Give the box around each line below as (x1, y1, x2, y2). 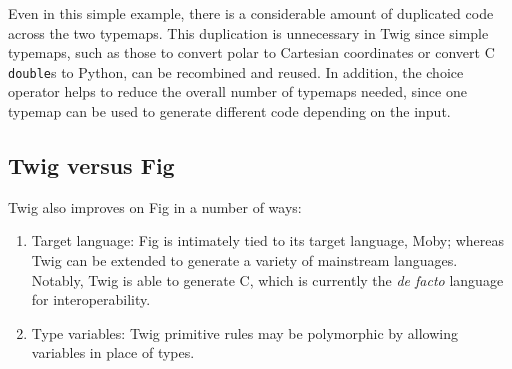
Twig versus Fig (8, 150, 175, 181)
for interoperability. (31, 289, 151, 310)
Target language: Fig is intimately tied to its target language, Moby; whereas (31, 230, 505, 251)
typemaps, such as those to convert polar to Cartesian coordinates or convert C (8, 42, 495, 63)
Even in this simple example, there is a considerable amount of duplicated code (8, 3, 494, 23)
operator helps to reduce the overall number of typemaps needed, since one (8, 81, 467, 102)
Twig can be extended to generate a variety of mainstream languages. (31, 250, 458, 271)
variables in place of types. (31, 342, 195, 363)
